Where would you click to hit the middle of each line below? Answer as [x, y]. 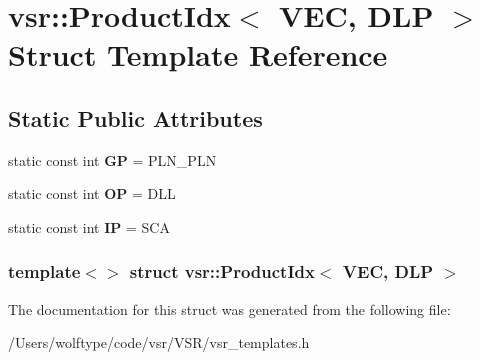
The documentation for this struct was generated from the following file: [229, 308]
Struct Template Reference [198, 54]
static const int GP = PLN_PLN [112, 159]
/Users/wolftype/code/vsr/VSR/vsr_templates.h [159, 342]
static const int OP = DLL [92, 193]
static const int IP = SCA [89, 226]
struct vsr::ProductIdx [222, 271]
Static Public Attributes [135, 117]
